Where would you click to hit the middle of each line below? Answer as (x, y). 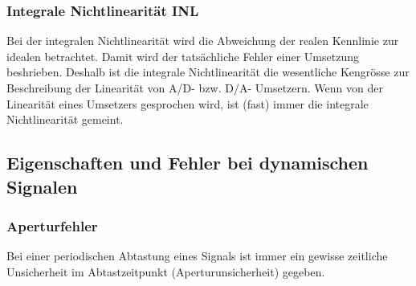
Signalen (42, 186)
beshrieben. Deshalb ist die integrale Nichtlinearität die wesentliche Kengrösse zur (208, 72)
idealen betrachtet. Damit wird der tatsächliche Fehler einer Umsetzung (183, 56)
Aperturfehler (52, 225)
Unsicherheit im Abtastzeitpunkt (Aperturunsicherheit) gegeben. (166, 271)
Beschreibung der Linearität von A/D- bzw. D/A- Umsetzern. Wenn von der (195, 88)
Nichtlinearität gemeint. (65, 119)
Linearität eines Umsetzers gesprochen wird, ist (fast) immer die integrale (188, 103)
